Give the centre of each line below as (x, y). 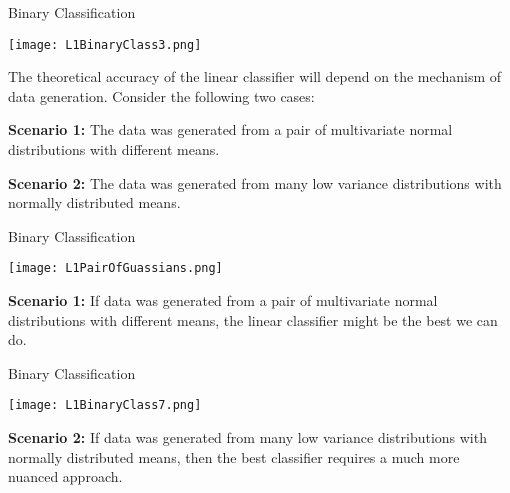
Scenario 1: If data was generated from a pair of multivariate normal (223, 300)
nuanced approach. (65, 476)
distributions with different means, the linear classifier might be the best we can (253, 319)
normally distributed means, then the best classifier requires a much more (234, 456)
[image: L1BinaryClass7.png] (105, 405)
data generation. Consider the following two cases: (161, 95)
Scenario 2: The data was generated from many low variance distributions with (255, 182)
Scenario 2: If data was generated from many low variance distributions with (247, 437)
